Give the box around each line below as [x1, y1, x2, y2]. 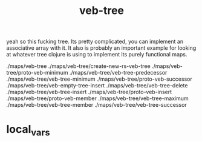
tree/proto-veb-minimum [6, 69, 68, 76]
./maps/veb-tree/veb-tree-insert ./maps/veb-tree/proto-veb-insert [6, 89, 172, 96]
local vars [6, 123, 50, 138]
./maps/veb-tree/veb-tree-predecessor [69, 69, 168, 76]
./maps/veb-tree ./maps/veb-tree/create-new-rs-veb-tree [6, 63, 151, 70]
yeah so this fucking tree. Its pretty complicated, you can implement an [6, 38, 183, 46]
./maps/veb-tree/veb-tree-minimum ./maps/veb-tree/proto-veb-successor [6, 75, 192, 83]
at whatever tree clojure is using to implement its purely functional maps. [6, 51, 187, 58]
